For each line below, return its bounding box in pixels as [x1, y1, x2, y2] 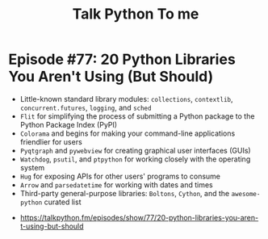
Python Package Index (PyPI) [19, 119, 118, 129]
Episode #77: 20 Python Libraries [8, 50, 236, 69]
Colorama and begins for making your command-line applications [19, 128, 236, 138]
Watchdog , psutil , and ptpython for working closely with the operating [19, 154, 251, 164]
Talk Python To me [72, 5, 199, 23]
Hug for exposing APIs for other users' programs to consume [19, 171, 220, 181]
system [19, 162, 45, 172]
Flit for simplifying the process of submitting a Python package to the [19, 111, 255, 121]
